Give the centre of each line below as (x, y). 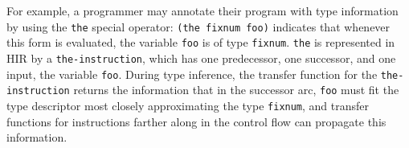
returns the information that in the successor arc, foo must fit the (236, 90)
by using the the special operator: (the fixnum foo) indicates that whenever (198, 26)
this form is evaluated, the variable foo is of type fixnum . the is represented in (201, 42)
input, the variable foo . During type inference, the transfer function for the (192, 74)
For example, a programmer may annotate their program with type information (202, 10)
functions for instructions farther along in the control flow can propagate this (196, 121)
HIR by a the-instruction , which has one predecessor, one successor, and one (201, 58)
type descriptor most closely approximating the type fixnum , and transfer (188, 105)
